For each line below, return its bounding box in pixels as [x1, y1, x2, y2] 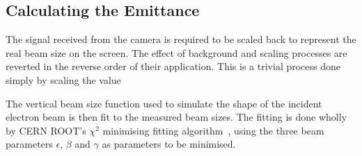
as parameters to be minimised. [102, 137, 236, 151]
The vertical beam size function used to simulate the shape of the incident [6, 96, 322, 110]
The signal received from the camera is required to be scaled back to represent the [6, 32, 356, 46]
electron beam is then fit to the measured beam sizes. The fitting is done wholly [6, 110, 347, 124]
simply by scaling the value [6, 72, 121, 87]
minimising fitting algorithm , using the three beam [102, 123, 324, 137]
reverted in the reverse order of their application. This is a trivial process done [6, 59, 341, 73]
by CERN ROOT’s [6, 123, 86, 137]
